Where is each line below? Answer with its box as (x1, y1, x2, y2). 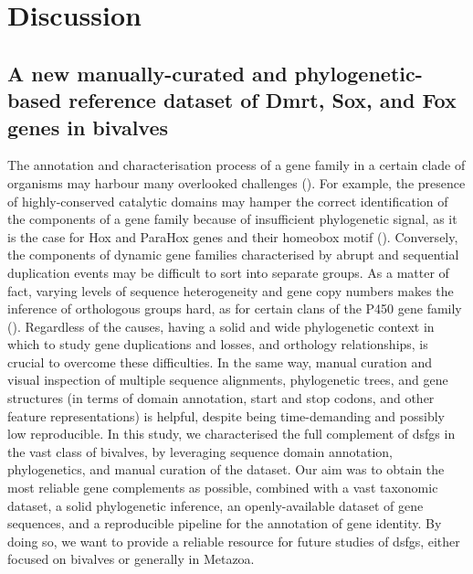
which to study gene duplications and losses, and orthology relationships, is (7, 335, 428, 354)
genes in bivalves (7, 112, 169, 141)
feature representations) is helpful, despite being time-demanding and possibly (7, 406, 445, 425)
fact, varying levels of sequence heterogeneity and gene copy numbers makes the (7, 281, 454, 300)
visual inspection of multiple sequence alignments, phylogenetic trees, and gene (7, 370, 448, 389)
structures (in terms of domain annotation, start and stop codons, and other (7, 388, 435, 408)
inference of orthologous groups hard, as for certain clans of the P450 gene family (7, 299, 462, 318)
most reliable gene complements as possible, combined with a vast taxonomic (7, 478, 438, 497)
